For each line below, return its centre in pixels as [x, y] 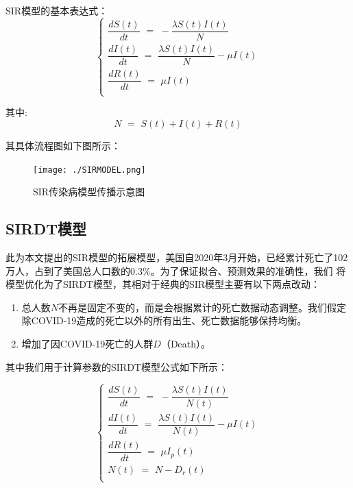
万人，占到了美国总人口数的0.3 [74, 270]
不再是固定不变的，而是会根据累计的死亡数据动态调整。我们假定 [203, 307]
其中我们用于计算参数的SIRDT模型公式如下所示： [117, 366]
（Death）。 [186, 344]
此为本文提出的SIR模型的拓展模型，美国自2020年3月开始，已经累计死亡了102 [177, 257]
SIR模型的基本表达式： [57, 10]
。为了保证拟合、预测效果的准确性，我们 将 [248, 270]
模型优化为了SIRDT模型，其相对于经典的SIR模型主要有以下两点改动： [163, 284]
